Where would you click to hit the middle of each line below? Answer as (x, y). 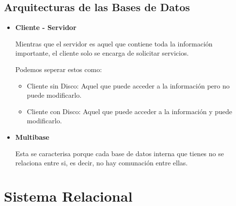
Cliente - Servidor (46, 27)
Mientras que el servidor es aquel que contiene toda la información (114, 43)
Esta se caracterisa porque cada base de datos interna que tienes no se (119, 153)
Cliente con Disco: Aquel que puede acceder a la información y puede (130, 111)
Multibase (32, 137)
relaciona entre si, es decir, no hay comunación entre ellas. (102, 163)
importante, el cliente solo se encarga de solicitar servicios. (102, 53)
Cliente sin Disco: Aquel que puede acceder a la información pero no (128, 85)
